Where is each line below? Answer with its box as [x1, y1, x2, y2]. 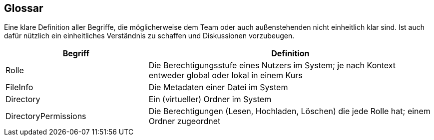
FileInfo [5, 82, 33, 93]
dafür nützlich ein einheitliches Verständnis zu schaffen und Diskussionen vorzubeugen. [4, 31, 295, 40]
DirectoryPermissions [5, 111, 86, 122]
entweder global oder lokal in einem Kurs [148, 70, 303, 81]
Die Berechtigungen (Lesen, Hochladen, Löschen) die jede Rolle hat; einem [148, 106, 431, 117]
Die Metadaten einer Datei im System [148, 82, 288, 93]
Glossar [4, 2, 43, 14]
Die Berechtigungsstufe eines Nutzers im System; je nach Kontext [148, 60, 396, 71]
